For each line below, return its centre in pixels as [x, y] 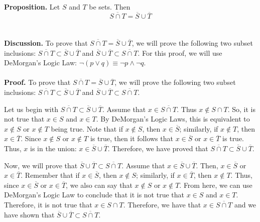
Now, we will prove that [41, 165]
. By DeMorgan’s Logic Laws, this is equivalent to [173, 119]
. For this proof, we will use [180, 52]
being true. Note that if [87, 128]
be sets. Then [110, 7]
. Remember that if [50, 175]
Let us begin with [31, 109]
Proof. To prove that [37, 82]
